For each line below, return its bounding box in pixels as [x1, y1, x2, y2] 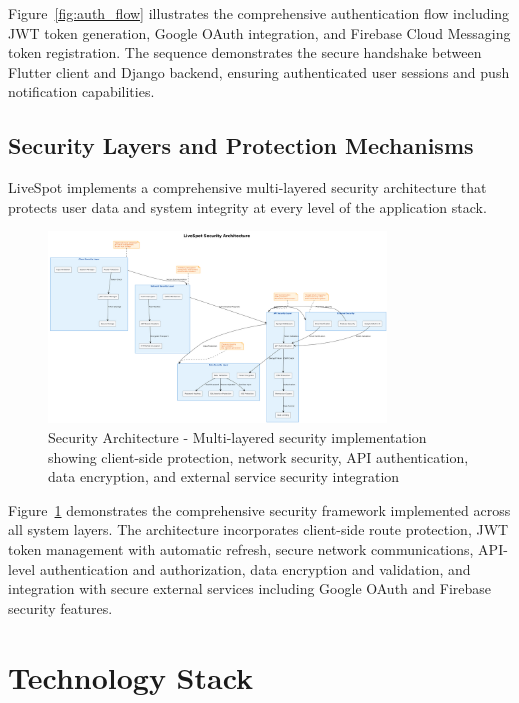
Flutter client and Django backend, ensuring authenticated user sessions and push [8, 61, 510, 82]
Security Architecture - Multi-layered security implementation [48, 427, 427, 448]
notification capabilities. [8, 81, 155, 102]
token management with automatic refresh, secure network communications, [8, 539, 474, 560]
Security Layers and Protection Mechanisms [8, 130, 474, 161]
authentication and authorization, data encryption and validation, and [39, 558, 471, 579]
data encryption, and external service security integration [48, 466, 400, 487]
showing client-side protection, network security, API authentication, [48, 446, 469, 467]
